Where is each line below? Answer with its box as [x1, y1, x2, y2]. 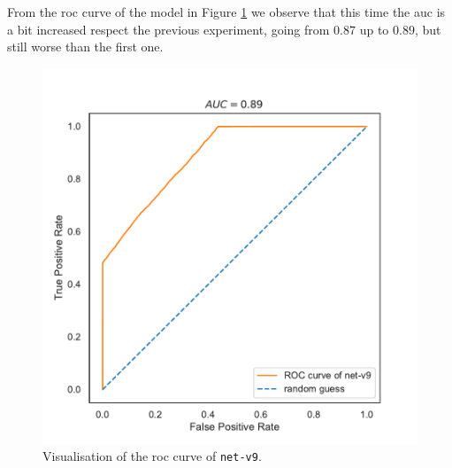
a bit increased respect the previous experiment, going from [7, 19, 330, 38]
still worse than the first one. [7, 37, 164, 56]
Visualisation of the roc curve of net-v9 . [42, 447, 262, 465]
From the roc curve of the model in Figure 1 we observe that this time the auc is [7, 3, 446, 20]
